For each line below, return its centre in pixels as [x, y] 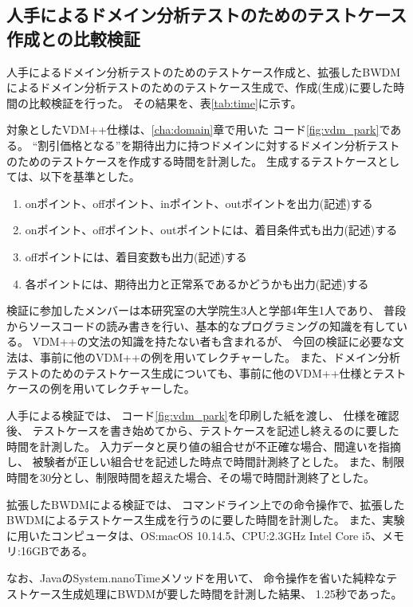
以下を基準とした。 [90, 176]
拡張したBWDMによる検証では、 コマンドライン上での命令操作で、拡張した [206, 504]
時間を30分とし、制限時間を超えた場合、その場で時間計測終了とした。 [191, 478]
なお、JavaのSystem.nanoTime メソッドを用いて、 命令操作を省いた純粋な [197, 578]
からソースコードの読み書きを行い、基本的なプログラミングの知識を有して [201, 325]
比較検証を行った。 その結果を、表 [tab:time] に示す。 [165, 102]
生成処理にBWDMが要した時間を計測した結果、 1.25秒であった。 [232, 593]
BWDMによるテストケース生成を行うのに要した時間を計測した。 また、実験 [206, 520]
